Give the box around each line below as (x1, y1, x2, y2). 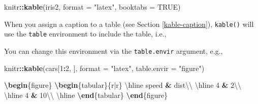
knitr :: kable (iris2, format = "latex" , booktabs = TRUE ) (4, 2, 181, 12)
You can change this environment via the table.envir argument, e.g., (4, 45, 223, 56)
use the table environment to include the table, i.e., (4, 28, 167, 39)
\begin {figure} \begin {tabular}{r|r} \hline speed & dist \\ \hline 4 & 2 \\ (4, 80, 241, 90)
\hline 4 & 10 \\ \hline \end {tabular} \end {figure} (4, 89, 168, 100)
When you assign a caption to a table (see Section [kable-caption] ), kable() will (4, 18, 254, 29)
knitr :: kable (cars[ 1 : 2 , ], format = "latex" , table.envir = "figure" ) (4, 62, 205, 73)
